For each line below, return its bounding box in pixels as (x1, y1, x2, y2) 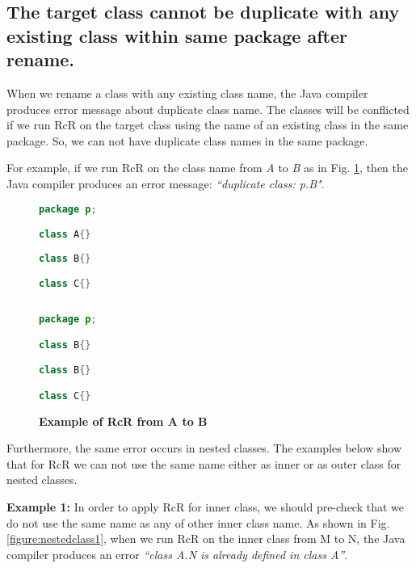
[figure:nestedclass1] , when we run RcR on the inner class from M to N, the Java (6, 530, 405, 547)
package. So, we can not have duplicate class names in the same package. (6, 132, 368, 149)
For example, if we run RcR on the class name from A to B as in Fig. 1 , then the (6, 159, 408, 176)
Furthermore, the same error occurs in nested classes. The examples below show (6, 440, 402, 457)
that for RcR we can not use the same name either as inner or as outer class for (6, 455, 401, 472)
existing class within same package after (6, 23, 347, 48)
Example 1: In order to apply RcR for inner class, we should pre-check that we (6, 498, 404, 515)
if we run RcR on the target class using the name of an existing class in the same (6, 116, 409, 133)
